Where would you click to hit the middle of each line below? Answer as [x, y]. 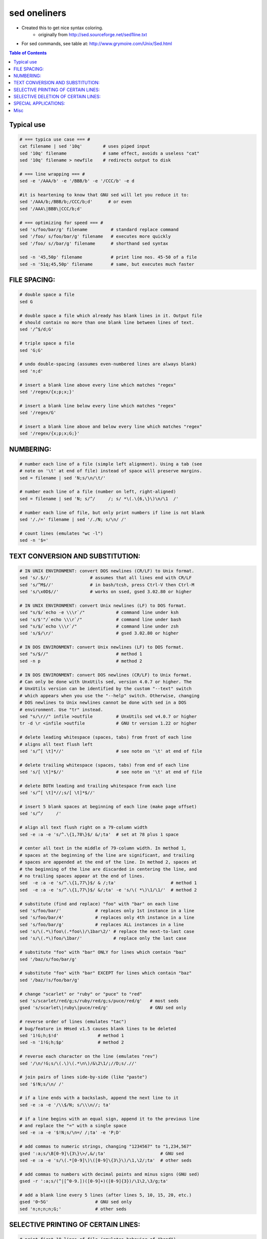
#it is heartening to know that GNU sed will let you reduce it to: [104, 195]
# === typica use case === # [55, 139]
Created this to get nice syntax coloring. [62, 28]
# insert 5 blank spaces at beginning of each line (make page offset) [108, 807]
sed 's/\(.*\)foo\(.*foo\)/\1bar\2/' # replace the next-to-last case [107, 931]
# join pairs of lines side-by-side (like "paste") [84, 1077]
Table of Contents [28, 53]
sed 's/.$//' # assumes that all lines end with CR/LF [106, 578]
